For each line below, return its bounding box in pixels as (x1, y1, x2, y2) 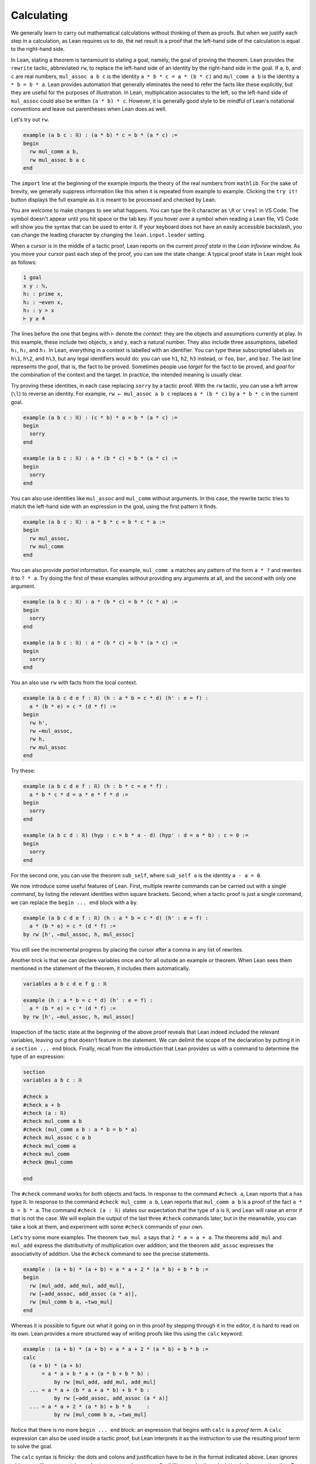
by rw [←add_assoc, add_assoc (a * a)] (53, 1395, 169, 1402)
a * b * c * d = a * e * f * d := (29, 791, 129, 798)
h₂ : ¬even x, (23, 299, 64, 306)
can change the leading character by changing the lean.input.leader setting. (11, 231, 206, 238)
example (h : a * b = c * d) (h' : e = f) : (23, 997, 153, 1004)
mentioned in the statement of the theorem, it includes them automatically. (11, 965, 190, 972)
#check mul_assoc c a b (23, 1134, 92, 1141)
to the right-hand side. (11, 46, 65, 53)
